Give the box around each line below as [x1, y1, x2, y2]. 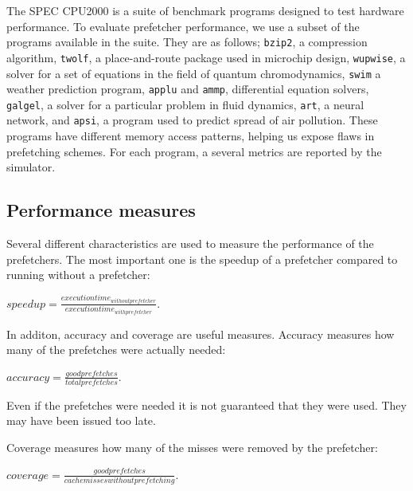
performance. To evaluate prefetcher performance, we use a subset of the [6, 18, 360, 34]
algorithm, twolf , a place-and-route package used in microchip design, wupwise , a [6, 49, 406, 65]
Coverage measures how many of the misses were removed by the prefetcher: [6, 439, 378, 455]
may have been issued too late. [6, 412, 156, 429]
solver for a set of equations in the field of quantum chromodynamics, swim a [6, 65, 381, 81]
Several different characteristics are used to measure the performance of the [6, 235, 374, 252]
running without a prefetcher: [6, 266, 150, 283]
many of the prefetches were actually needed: [6, 341, 226, 358]
